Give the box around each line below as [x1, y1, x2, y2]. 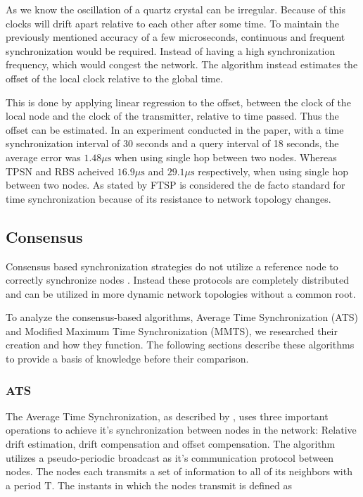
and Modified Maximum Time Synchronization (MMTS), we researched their [6, 323, 338, 338]
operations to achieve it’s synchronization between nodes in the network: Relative [6, 422, 357, 437]
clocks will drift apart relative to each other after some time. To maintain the [6, 15, 339, 30]
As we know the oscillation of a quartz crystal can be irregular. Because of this [6, 2, 345, 16]
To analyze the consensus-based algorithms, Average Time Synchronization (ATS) [6, 310, 358, 325]
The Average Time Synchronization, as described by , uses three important [6, 408, 329, 423]
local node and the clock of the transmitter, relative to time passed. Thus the [6, 108, 339, 123]
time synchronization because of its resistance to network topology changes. [6, 191, 331, 206]
